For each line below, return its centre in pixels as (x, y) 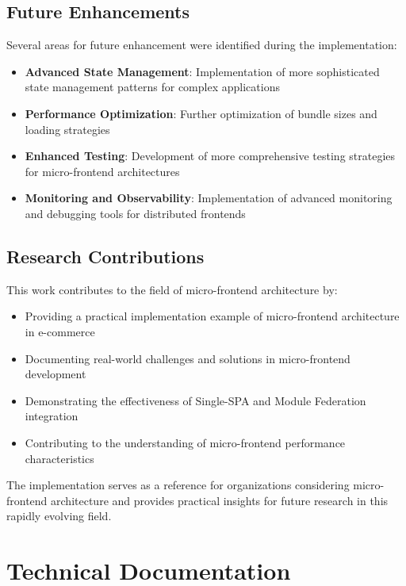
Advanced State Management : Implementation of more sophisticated (202, 71)
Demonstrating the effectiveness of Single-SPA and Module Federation (195, 400)
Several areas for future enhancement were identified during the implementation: (202, 45)
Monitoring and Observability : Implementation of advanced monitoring (209, 198)
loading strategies (67, 129)
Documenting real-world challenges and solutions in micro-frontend (188, 358)
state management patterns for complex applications (152, 87)
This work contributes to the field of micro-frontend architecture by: (172, 289)
